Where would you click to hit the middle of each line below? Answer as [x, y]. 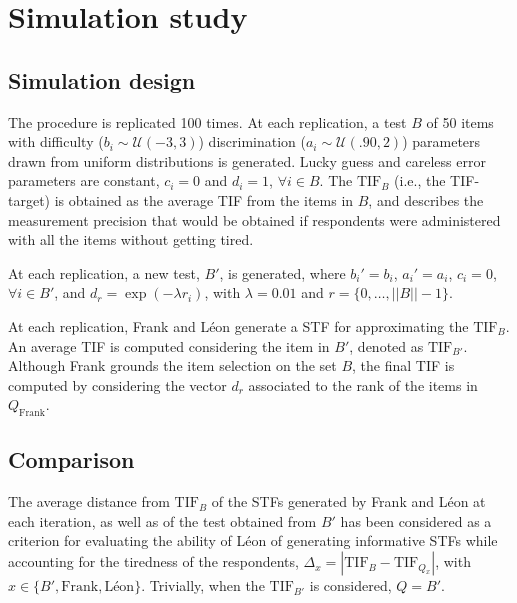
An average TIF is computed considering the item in [169, 345]
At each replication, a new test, [104, 272]
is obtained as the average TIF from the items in [204, 199]
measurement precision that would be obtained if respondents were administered [254, 219]
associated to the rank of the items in [363, 384]
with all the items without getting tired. [131, 239]
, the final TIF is [403, 365]
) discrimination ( [252, 141]
